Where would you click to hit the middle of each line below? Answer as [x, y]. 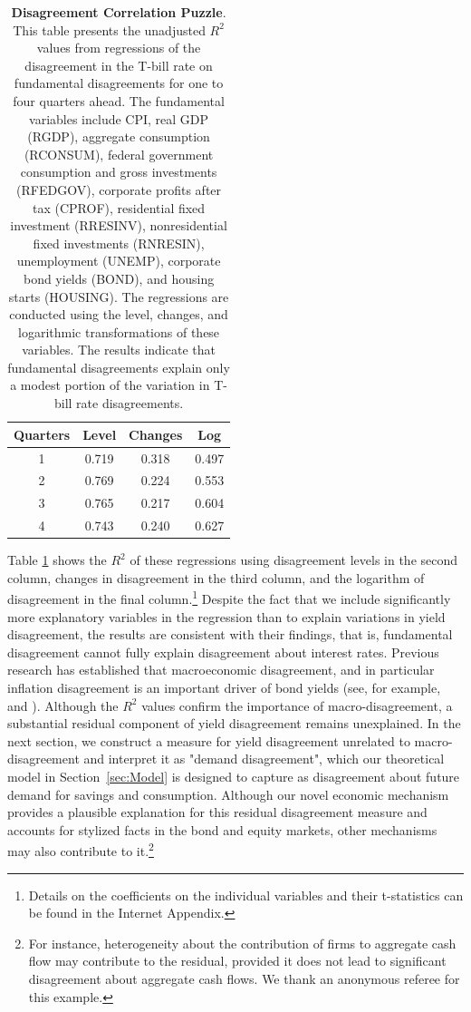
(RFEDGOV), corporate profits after [119, 189]
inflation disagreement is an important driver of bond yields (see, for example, [224, 687]
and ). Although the [63, 705]
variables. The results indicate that [119, 350]
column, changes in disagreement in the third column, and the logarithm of [216, 577]
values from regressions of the [119, 48]
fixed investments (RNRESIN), [119, 243]
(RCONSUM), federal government [119, 154]
